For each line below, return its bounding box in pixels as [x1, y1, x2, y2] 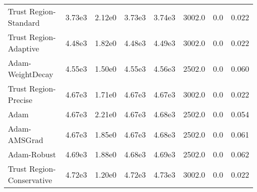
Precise [8, 94, 33, 105]
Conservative [8, 174, 52, 186]
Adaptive [8, 43, 40, 54]
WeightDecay [8, 68, 53, 80]
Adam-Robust [8, 148, 56, 160]
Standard [8, 17, 40, 28]
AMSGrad [8, 134, 43, 145]
